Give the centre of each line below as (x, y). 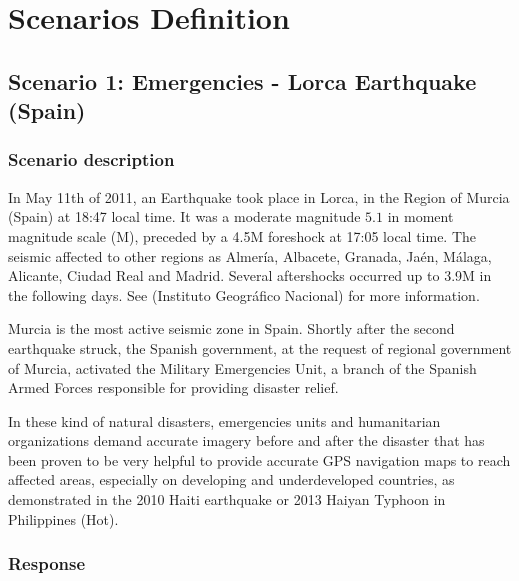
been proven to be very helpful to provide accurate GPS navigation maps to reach (259, 459)
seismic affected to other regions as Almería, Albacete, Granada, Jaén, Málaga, (250, 255)
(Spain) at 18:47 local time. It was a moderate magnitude (184, 216)
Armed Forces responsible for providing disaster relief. (173, 387)
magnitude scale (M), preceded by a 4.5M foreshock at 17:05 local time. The (242, 235)
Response (47, 563)
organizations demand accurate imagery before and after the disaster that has (246, 440)
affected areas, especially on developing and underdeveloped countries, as (231, 479)
